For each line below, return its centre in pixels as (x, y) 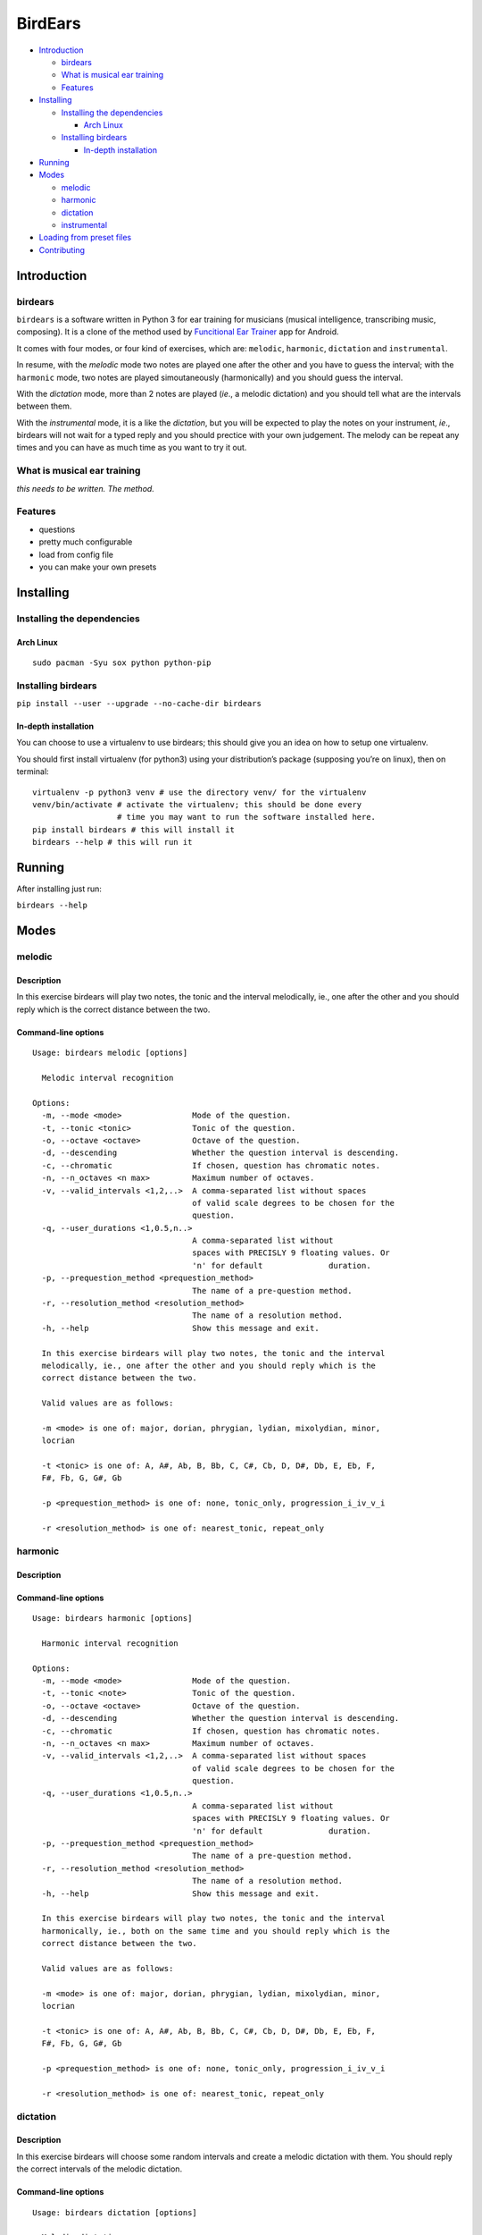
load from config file (76, 554)
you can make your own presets (98, 567)
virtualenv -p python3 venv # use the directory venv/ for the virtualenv (199, 792)
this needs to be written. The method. (86, 488)
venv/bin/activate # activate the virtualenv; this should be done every (197, 804)
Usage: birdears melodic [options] (110, 1053)
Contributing (62, 249)
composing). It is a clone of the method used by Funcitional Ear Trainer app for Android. (178, 332)
